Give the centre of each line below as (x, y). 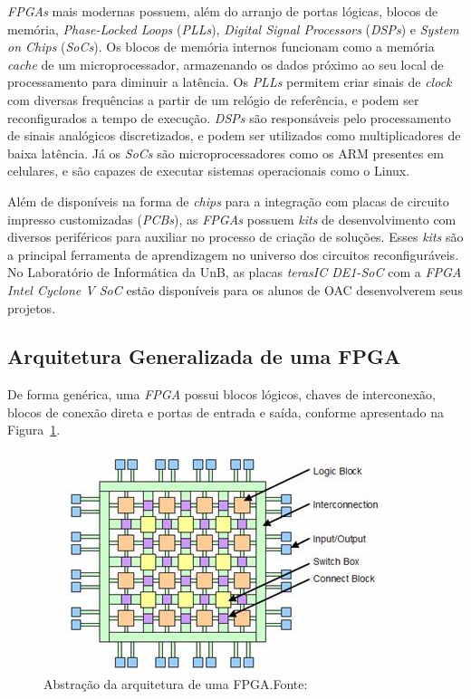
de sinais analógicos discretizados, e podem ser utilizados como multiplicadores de (234, 135)
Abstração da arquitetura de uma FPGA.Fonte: (176, 683)
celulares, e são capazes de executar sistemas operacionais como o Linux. (209, 171)
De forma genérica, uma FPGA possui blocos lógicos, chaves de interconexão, (221, 394)
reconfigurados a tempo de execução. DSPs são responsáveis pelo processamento (229, 117)
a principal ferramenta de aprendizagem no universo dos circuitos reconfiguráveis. (233, 254)
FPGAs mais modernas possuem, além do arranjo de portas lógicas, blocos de (223, 11)
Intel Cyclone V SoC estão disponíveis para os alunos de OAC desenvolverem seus (235, 289)
